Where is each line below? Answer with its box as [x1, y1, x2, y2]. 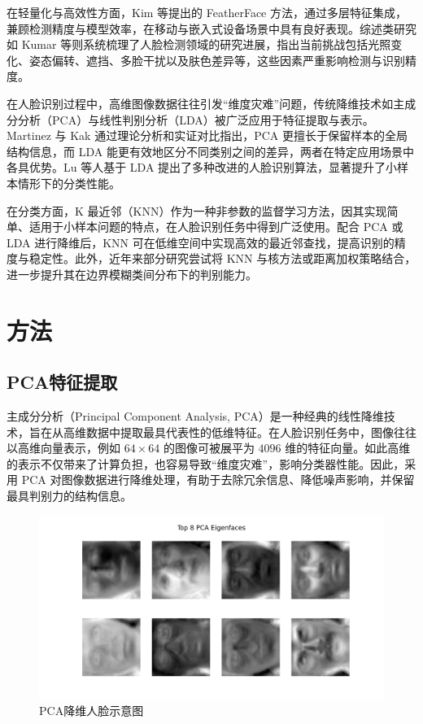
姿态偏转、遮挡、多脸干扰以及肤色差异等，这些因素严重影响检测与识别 [28, 51, 405, 68]
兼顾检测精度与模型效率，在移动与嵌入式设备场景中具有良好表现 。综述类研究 [7, 20, 416, 37]
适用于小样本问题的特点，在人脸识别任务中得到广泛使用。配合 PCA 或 [28, 218, 403, 235]
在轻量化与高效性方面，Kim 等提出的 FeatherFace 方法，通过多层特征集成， [7, 4, 407, 20]
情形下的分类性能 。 [17, 174, 120, 191]
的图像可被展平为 [163, 439, 255, 456]
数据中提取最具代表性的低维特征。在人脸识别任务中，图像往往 [85, 423, 416, 440]
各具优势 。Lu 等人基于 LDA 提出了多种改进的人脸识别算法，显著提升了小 [7, 159, 398, 176]
